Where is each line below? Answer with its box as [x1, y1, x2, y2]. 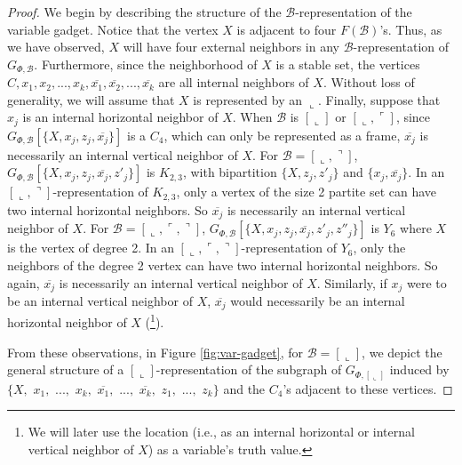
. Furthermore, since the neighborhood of [34, 54, 258, 73]
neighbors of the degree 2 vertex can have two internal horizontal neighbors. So [7, 255, 438, 274]
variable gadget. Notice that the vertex [7, 20, 219, 38]
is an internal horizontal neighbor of [22, 108, 219, 126]
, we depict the [362, 342, 442, 361]
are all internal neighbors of [158, 73, 309, 92]
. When [232, 108, 273, 126]
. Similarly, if [316, 273, 387, 292]
